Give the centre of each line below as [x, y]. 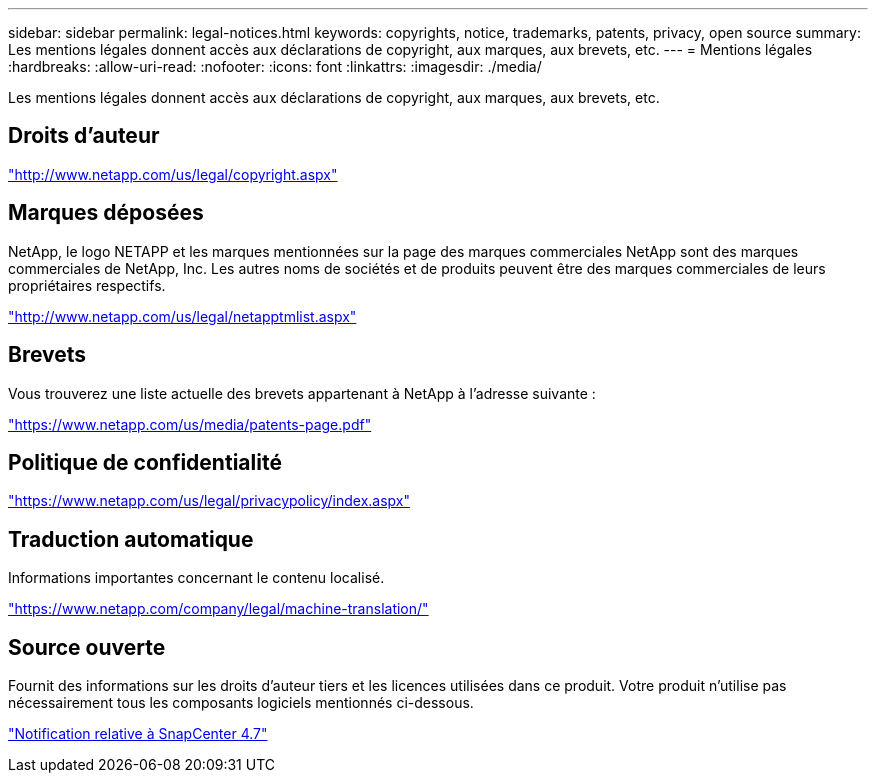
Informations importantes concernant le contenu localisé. [196, 578]
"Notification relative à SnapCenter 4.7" [138, 734]
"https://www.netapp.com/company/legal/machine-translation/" [218, 609]
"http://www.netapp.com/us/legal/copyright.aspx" [173, 174]
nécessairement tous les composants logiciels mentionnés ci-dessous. [241, 703]
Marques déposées [106, 213]
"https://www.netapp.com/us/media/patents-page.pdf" [190, 424]
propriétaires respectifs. [87, 285]
